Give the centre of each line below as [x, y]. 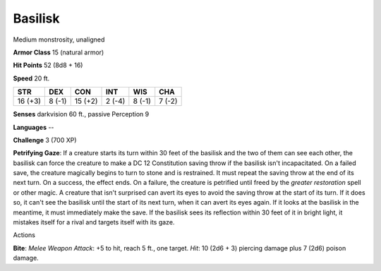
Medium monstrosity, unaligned [59, 40]
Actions [24, 235]
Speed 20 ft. [31, 78]
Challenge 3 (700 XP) [45, 140]
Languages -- [34, 127]
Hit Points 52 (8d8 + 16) [48, 65]
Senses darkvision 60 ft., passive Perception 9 [81, 114]
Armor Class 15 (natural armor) [59, 52]
